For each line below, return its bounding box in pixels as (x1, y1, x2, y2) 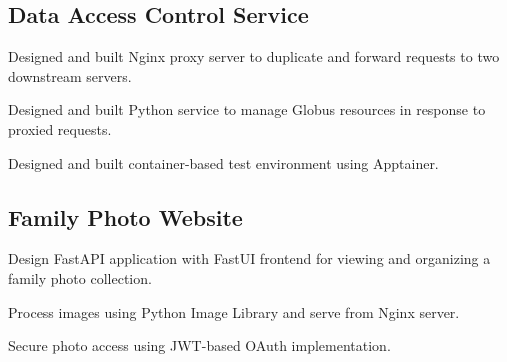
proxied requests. (8, 118, 112, 139)
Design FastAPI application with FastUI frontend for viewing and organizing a (8, 248, 491, 269)
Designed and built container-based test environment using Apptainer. (8, 152, 439, 173)
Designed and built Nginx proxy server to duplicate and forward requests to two (8, 46, 500, 67)
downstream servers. (8, 65, 132, 86)
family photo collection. (8, 267, 152, 288)
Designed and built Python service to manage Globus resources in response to (8, 99, 486, 120)
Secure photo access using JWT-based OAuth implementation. (8, 335, 391, 356)
